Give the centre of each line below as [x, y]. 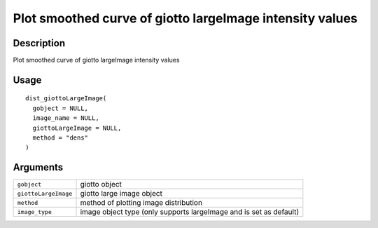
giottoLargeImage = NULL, [77, 128]
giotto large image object [121, 194]
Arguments [38, 167]
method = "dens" [61, 138]
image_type [35, 212]
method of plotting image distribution [141, 203]
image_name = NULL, [66, 118]
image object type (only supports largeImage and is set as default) [190, 212]
